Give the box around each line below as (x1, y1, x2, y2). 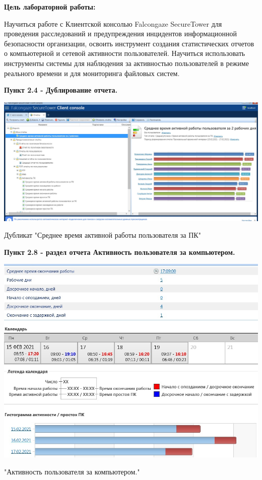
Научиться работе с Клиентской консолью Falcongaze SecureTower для (4, 18, 222, 29)
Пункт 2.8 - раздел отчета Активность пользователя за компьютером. (4, 246, 235, 257)
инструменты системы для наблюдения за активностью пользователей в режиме (4, 57, 249, 68)
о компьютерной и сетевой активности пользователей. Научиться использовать (4, 48, 245, 58)
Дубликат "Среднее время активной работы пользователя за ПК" (4, 230, 201, 240)
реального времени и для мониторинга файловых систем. (4, 67, 180, 78)
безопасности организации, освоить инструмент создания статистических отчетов (4, 38, 254, 48)
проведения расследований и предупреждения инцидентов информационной (4, 28, 237, 39)
